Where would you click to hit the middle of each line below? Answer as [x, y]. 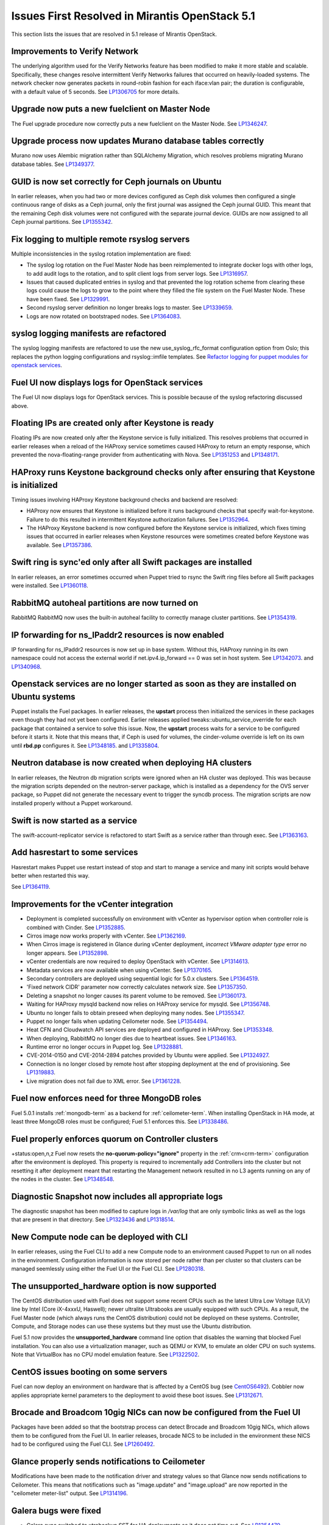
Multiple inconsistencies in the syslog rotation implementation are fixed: [101, 254]
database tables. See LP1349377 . [53, 164]
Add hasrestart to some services [75, 852]
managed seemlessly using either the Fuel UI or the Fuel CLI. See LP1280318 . [108, 1268]
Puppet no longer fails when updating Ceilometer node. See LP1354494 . [117, 1021]
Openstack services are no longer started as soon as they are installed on [154, 684]
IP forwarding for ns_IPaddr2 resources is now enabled [118, 635]
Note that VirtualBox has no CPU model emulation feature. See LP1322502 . [105, 1355]
